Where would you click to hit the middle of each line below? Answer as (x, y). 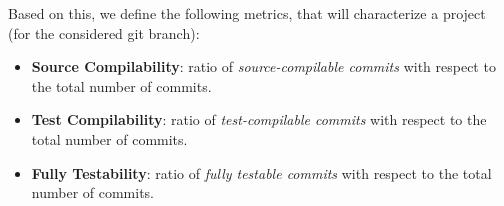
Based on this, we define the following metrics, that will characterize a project (247, 13)
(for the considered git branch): (104, 32)
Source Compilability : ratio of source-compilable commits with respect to (263, 66)
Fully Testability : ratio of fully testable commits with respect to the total (261, 172)
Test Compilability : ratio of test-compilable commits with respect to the (259, 119)
